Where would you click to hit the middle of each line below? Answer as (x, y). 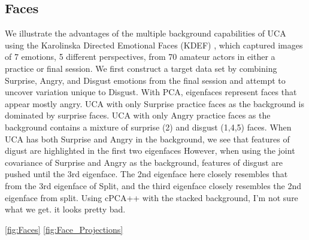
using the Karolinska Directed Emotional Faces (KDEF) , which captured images (154, 45)
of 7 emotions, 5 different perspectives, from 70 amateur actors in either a (140, 57)
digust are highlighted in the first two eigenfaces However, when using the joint (150, 151)
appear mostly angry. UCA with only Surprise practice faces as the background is (154, 103)
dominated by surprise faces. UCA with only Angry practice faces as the (138, 115)
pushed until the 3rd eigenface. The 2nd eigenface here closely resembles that (146, 174)
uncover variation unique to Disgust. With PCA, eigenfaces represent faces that (151, 92)
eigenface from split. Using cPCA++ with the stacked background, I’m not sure (152, 197)
